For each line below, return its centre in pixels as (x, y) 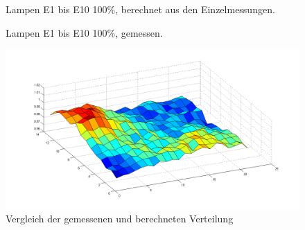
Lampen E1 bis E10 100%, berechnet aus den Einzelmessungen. (140, 9)
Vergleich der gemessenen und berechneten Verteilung (120, 218)
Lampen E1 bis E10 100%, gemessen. (84, 32)
